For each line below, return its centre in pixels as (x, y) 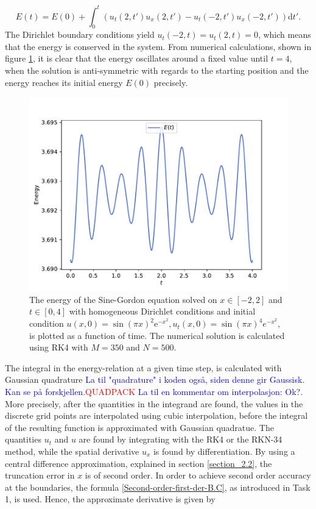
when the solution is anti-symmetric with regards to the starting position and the (157, 70)
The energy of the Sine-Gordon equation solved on (123, 299)
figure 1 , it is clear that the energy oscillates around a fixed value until (137, 58)
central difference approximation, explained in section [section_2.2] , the (139, 463)
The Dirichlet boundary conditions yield (80, 34)
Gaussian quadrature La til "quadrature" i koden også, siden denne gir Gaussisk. (155, 379)
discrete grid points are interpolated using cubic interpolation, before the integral (156, 415)
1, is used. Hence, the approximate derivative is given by (110, 499)
